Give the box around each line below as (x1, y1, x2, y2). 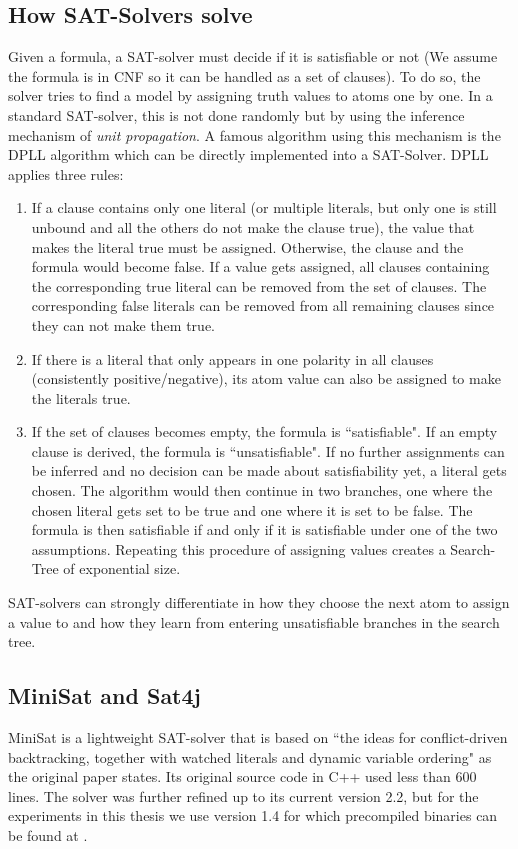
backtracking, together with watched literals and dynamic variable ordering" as (8, 746, 492, 767)
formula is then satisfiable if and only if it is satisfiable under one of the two (31, 519, 498, 540)
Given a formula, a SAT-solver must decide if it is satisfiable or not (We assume (8, 46, 498, 67)
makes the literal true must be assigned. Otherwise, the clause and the (31, 236, 464, 257)
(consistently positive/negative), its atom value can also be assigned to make (31, 368, 501, 389)
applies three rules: (8, 163, 124, 184)
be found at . (8, 825, 88, 845)
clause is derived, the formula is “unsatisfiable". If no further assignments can (31, 440, 505, 461)
